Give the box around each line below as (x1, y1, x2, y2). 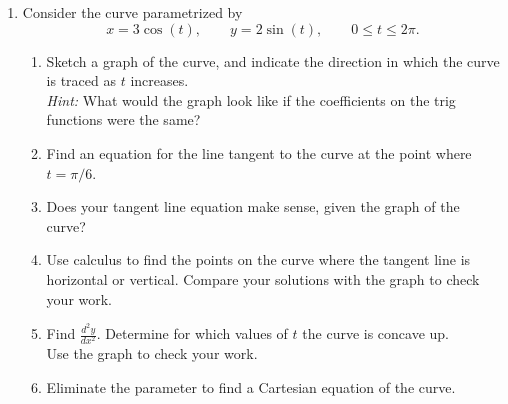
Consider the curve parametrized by (22, 2, 243, 22)
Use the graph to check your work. (46, 343, 258, 364)
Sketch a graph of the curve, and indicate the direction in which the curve (46, 50, 500, 71)
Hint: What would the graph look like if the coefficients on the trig (46, 89, 456, 110)
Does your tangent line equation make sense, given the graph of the (46, 196, 460, 217)
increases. (130, 70, 189, 91)
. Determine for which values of (96, 323, 288, 343)
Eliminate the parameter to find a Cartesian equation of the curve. (46, 376, 456, 397)
